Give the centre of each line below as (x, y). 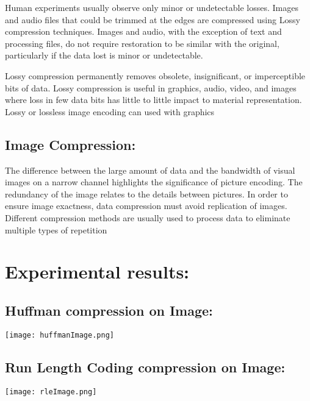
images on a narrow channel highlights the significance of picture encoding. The (154, 182)
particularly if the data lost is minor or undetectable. (104, 55)
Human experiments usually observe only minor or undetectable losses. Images (152, 7)
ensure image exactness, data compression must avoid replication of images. (146, 206)
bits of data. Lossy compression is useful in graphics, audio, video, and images (151, 87)
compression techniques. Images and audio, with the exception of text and (143, 31)
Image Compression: (70, 144)
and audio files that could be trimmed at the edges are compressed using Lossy (153, 19)
